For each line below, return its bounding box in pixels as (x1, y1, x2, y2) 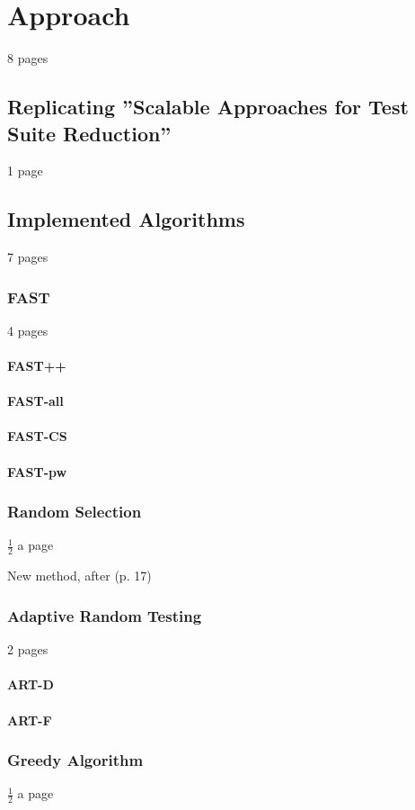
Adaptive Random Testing (7, 604, 202, 626)
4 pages (7, 320, 49, 339)
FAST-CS (7, 427, 67, 445)
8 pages (7, 49, 49, 67)
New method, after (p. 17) (7, 566, 152, 585)
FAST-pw (7, 462, 67, 481)
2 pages (7, 640, 49, 659)
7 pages (7, 247, 49, 266)
